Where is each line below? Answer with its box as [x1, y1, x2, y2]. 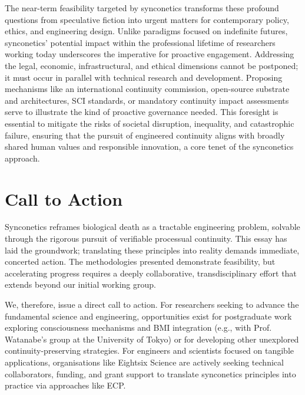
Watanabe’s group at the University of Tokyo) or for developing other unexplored [5, 333, 299, 345]
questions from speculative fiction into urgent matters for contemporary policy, [5, 13, 289, 25]
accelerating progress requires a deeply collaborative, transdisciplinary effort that [5, 266, 297, 279]
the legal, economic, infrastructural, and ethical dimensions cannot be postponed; [5, 59, 299, 71]
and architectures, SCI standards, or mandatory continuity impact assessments [5, 94, 289, 106]
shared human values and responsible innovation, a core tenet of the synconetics [5, 140, 294, 153]
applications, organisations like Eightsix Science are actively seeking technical [5, 355, 284, 368]
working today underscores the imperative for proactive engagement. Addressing [5, 48, 294, 60]
